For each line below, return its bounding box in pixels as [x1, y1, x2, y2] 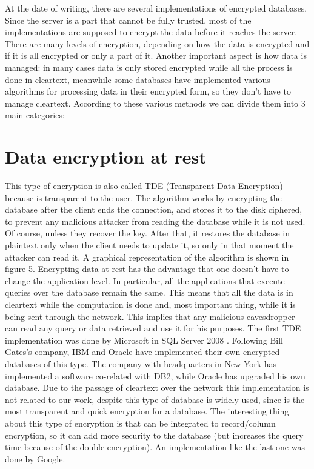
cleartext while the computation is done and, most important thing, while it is [5, 298, 296, 310]
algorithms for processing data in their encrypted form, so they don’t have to [5, 85, 291, 98]
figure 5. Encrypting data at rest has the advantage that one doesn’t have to [5, 262, 289, 275]
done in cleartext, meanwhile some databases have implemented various [5, 73, 270, 85]
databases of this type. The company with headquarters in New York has [5, 357, 277, 370]
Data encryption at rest [5, 144, 207, 169]
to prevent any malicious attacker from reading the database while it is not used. [5, 215, 306, 227]
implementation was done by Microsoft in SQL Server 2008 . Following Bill [5, 333, 283, 346]
